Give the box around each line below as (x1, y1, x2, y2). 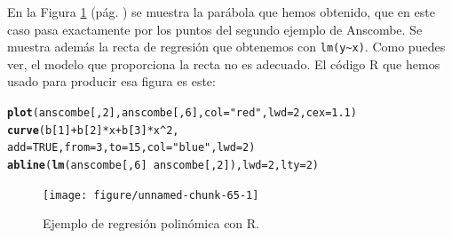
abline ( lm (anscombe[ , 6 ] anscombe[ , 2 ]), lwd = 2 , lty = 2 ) (7, 159, 319, 171)
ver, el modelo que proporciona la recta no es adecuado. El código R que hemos (7, 54, 440, 73)
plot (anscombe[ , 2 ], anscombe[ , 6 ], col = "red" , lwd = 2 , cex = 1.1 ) (7, 107, 357, 120)
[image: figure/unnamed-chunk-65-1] (43, 188, 259, 202)
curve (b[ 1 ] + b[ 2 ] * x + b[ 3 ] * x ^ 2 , (7, 123, 179, 137)
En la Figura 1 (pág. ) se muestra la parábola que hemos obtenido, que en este (7, 3, 435, 20)
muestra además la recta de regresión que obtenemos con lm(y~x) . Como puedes (7, 37, 446, 56)
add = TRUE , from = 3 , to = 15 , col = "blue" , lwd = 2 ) (7, 141, 256, 155)
